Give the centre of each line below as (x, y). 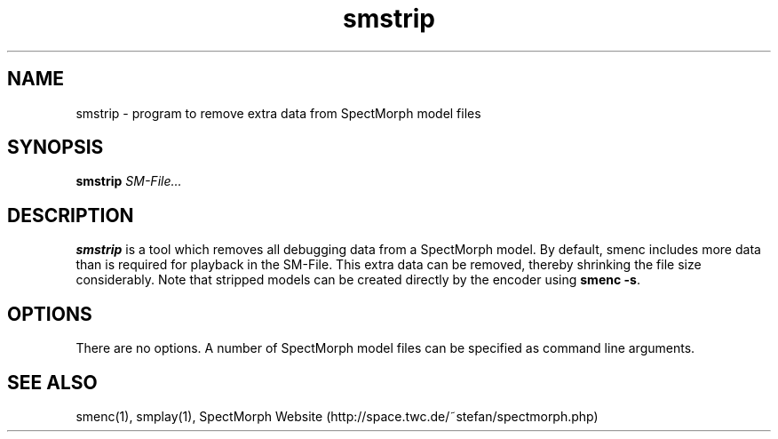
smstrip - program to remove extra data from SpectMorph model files (278, 113)
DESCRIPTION (71, 215)
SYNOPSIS (56, 148)
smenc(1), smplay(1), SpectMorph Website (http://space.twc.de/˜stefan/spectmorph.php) (337, 416)
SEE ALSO (52, 382)
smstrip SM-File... (129, 181)
